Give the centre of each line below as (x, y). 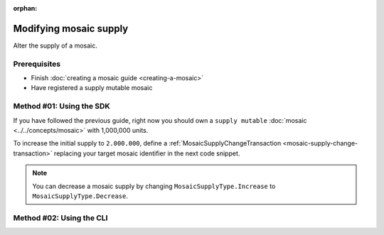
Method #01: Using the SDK (62, 106)
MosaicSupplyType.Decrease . (80, 196)
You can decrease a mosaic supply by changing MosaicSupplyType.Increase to (154, 186)
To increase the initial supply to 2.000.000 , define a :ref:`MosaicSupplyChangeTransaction (147, 143)
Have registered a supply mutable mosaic (92, 88)
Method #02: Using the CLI (60, 218)
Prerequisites (37, 64)
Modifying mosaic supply (71, 28)
